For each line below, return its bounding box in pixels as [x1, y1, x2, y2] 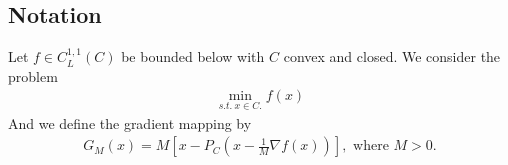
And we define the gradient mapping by [8, 112, 252, 133]
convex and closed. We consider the [283, 46, 501, 67]
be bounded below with [121, 46, 265, 67]
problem [8, 65, 58, 86]
